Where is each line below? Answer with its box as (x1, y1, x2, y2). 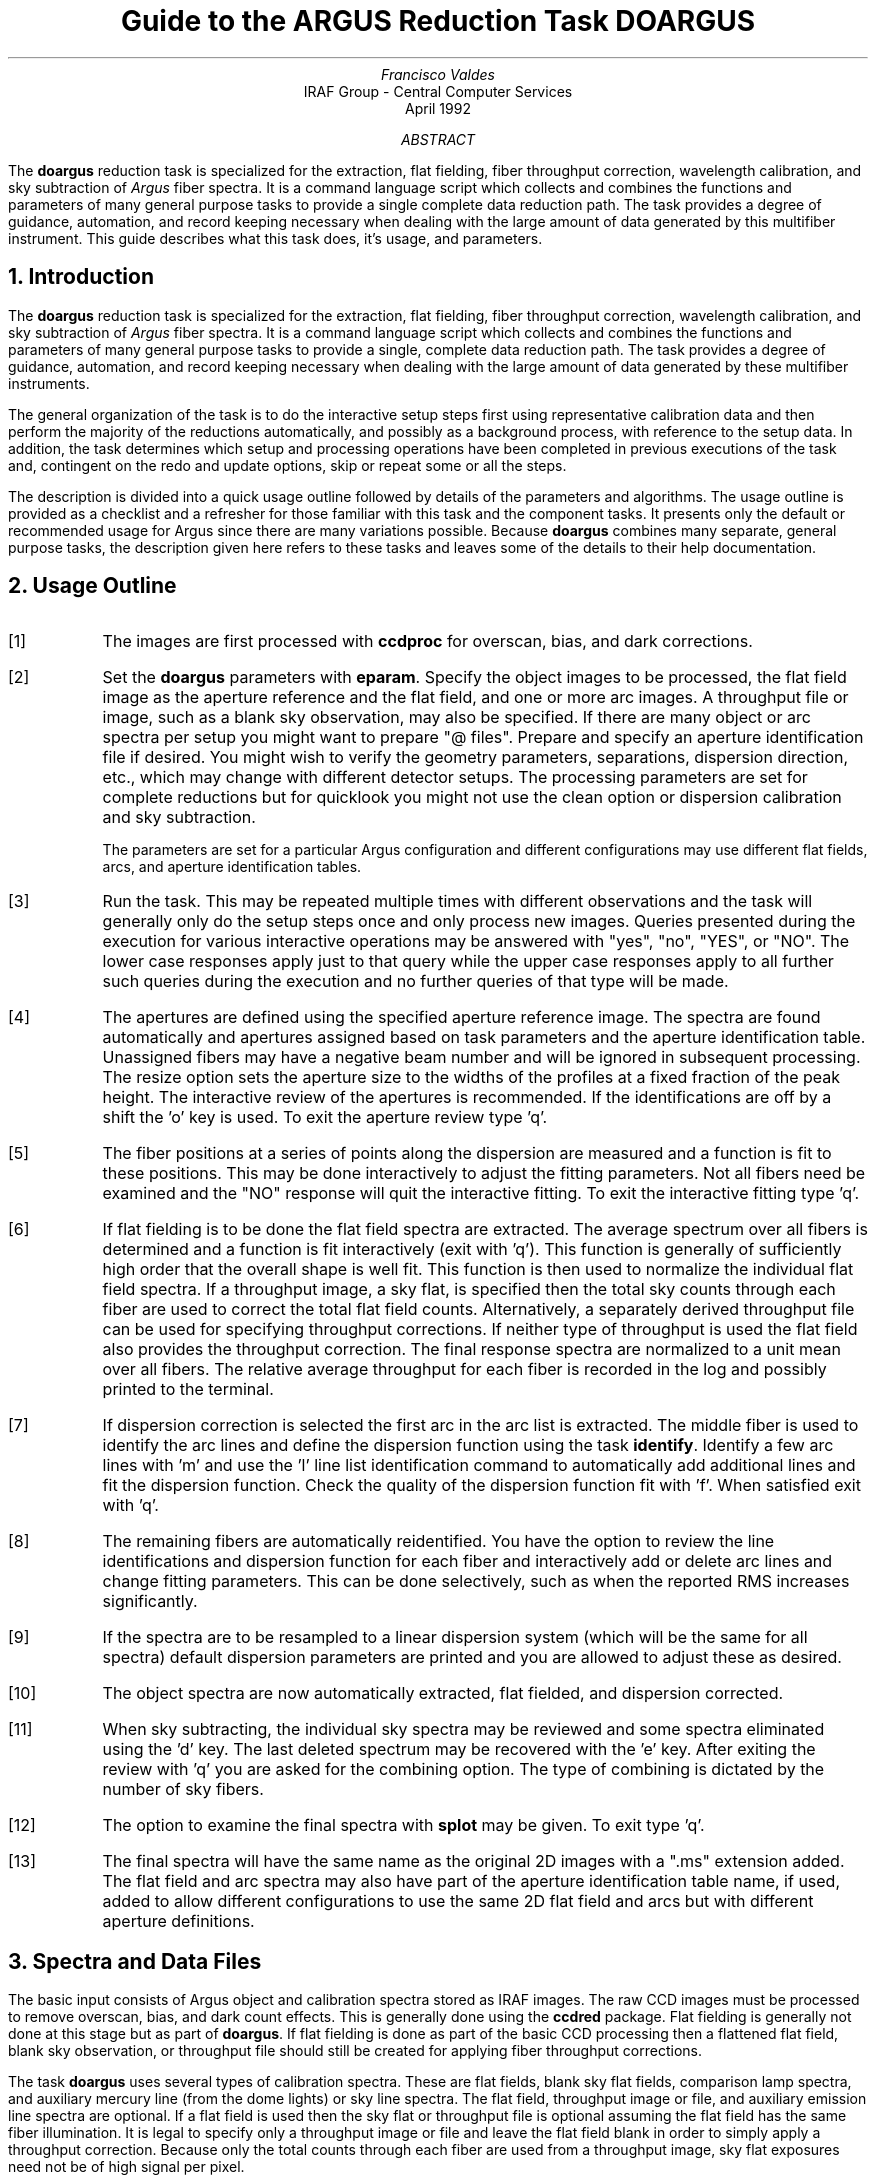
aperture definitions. (102, 1911, 255, 1932)
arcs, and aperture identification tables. (102, 858, 362, 876)
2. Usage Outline (8, 573, 177, 599)
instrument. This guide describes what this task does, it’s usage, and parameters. (8, 229, 543, 247)
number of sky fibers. (102, 1779, 264, 1800)
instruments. (8, 374, 90, 392)
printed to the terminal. (102, 1379, 274, 1400)
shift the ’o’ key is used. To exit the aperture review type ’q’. (102, 1107, 548, 1128)
